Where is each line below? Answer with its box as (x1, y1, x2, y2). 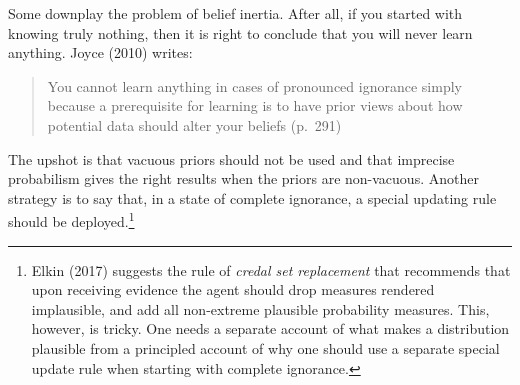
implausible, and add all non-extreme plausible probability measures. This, (31, 298, 490, 319)
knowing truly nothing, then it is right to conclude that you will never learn (8, 22, 473, 43)
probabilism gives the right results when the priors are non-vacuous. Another (8, 168, 479, 189)
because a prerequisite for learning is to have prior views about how (47, 95, 463, 116)
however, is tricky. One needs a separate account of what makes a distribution (31, 318, 510, 339)
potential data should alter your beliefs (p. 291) (47, 114, 342, 135)
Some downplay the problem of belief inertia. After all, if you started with (8, 3, 463, 23)
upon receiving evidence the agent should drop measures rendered (31, 279, 435, 300)
